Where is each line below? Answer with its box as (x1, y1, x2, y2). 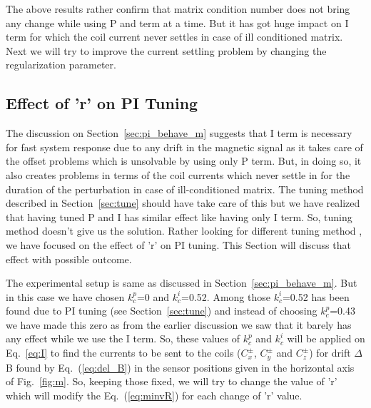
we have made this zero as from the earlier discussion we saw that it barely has (6, 317, 352, 332)
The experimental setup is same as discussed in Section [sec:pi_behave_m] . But (6, 275, 357, 290)
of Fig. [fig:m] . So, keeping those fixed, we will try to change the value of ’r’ (6, 374, 337, 389)
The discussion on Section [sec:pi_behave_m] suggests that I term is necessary (6, 126, 352, 141)
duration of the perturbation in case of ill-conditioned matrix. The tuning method (6, 181, 364, 196)
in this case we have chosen (6, 289, 125, 304)
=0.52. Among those (181, 289, 270, 304)
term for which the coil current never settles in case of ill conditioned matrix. (6, 29, 343, 44)
